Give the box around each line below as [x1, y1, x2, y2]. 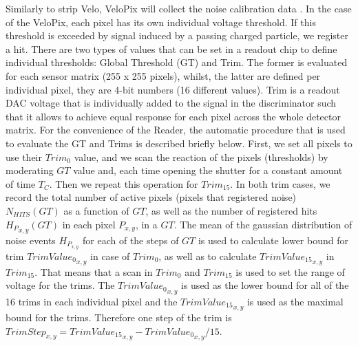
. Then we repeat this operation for [49, 176, 198, 191]
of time [6, 176, 36, 191]
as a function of [63, 203, 129, 217]
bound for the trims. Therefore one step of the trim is [6, 310, 232, 324]
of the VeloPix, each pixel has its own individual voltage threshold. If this [6, 14, 316, 29]
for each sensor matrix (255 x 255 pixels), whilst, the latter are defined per [6, 68, 321, 83]
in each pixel [62, 217, 116, 231]
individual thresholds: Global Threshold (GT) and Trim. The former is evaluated [6, 55, 348, 69]
